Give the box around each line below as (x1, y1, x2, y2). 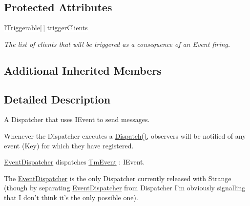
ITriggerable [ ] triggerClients (4, 22, 88, 33)
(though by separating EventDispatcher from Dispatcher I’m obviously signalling (4, 183, 246, 193)
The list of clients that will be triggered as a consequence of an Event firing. (4, 39, 230, 49)
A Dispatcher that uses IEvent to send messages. (4, 114, 150, 124)
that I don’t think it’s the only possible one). (4, 192, 138, 202)
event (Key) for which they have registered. (4, 140, 134, 150)
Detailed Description (4, 91, 111, 106)
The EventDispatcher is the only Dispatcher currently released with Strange (4, 173, 231, 183)
